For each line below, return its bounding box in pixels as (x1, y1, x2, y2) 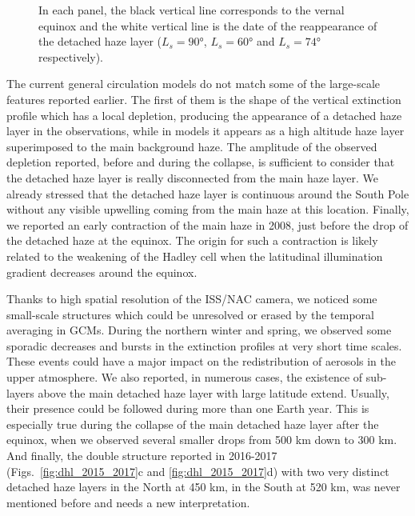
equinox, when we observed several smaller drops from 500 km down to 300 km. (6, 431, 397, 448)
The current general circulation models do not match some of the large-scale (6, 75, 381, 92)
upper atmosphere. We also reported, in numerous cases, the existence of (6, 369, 363, 386)
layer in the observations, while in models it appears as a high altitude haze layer (6, 122, 405, 139)
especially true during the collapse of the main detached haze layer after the (6, 415, 379, 432)
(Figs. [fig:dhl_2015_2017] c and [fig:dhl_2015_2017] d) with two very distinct (6, 462, 389, 479)
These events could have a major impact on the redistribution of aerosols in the (6, 353, 397, 370)
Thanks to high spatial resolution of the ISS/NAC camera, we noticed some (6, 290, 377, 307)
